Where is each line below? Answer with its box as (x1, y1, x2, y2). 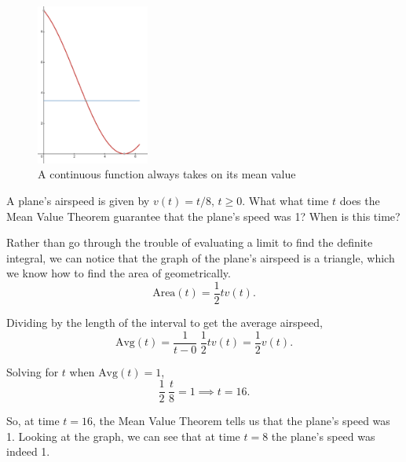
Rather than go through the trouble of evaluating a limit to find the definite (6, 234, 373, 251)
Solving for (6, 363, 59, 379)
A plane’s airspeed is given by (6, 192, 150, 208)
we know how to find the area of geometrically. (6, 265, 231, 281)
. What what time (242, 192, 329, 208)
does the (339, 192, 380, 208)
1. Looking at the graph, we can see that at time (6, 427, 240, 444)
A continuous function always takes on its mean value (38, 166, 296, 182)
